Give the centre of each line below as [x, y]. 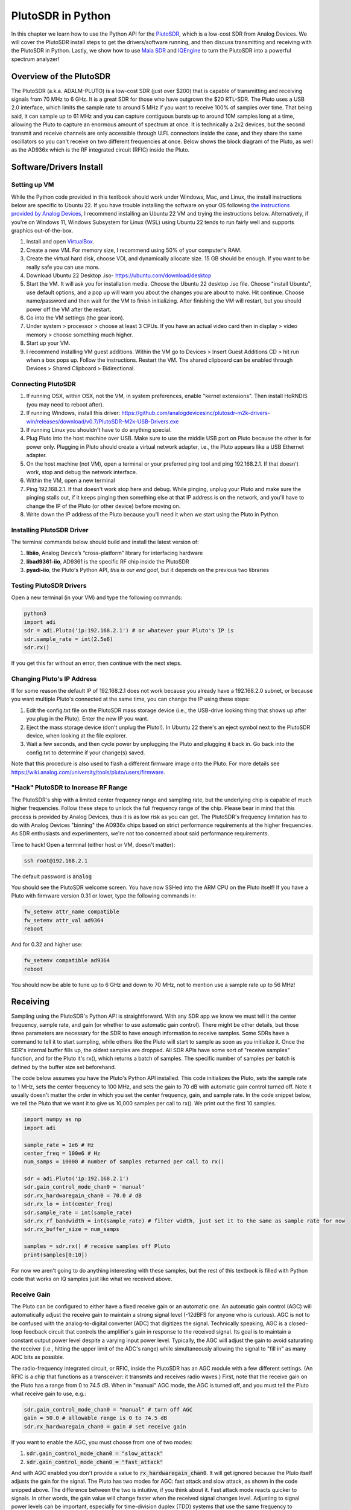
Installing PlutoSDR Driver [50, 530]
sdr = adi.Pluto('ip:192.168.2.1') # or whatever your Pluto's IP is [129, 631]
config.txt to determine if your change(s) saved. [86, 753]
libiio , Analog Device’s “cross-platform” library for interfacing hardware [115, 553]
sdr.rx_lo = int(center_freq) [68, 1204]
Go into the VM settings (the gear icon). [75, 318]
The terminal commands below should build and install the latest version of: [105, 542]
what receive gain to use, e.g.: [49, 1393]
